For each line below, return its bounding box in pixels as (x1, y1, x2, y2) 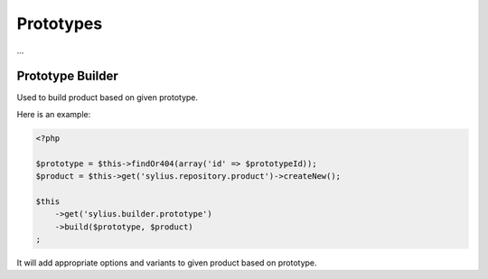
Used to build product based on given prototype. (16, 92, 199, 103)
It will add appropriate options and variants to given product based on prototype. (16, 257, 317, 268)
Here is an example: (16, 108, 91, 119)
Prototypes (16, 14, 103, 33)
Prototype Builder (16, 69, 119, 84)
